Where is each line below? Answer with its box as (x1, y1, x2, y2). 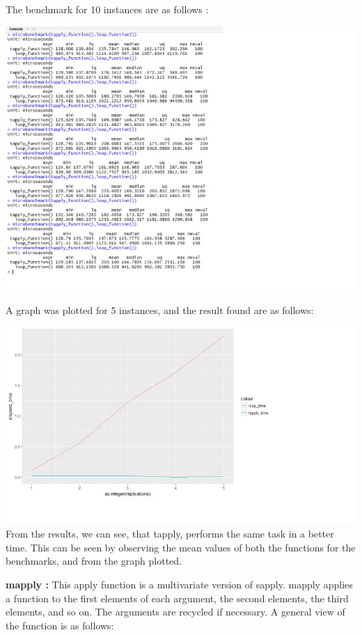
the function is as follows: (6, 618, 114, 632)
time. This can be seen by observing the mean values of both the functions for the (6, 540, 356, 554)
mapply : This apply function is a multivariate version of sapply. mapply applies (6, 577, 353, 591)
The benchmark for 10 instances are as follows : (6, 2, 209, 16)
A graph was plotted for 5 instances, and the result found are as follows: (6, 302, 314, 317)
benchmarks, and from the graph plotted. (6, 554, 182, 568)
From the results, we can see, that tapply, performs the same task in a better (6, 526, 334, 541)
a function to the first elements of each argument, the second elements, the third (6, 590, 349, 605)
